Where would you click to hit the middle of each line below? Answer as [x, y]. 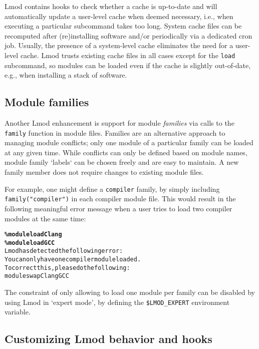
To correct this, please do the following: [67, 268]
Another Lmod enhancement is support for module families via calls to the [119, 123]
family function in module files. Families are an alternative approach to [115, 132]
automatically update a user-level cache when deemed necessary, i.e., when [119, 16]
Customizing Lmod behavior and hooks [108, 339]
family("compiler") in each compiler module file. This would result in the [120, 199]
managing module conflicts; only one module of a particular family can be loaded [129, 142]
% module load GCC [30, 243]
